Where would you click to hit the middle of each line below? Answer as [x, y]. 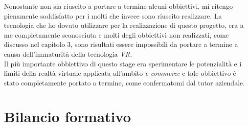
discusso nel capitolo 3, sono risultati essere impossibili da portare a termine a [121, 44]
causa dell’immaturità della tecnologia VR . [68, 53]
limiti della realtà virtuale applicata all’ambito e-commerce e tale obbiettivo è [120, 73]
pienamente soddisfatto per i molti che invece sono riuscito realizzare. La [113, 15]
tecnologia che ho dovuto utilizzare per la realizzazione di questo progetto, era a [124, 25]
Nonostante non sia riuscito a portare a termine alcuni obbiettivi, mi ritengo [118, 6]
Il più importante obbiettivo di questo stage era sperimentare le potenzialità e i [123, 63]
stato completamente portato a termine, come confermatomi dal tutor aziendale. [124, 82]
